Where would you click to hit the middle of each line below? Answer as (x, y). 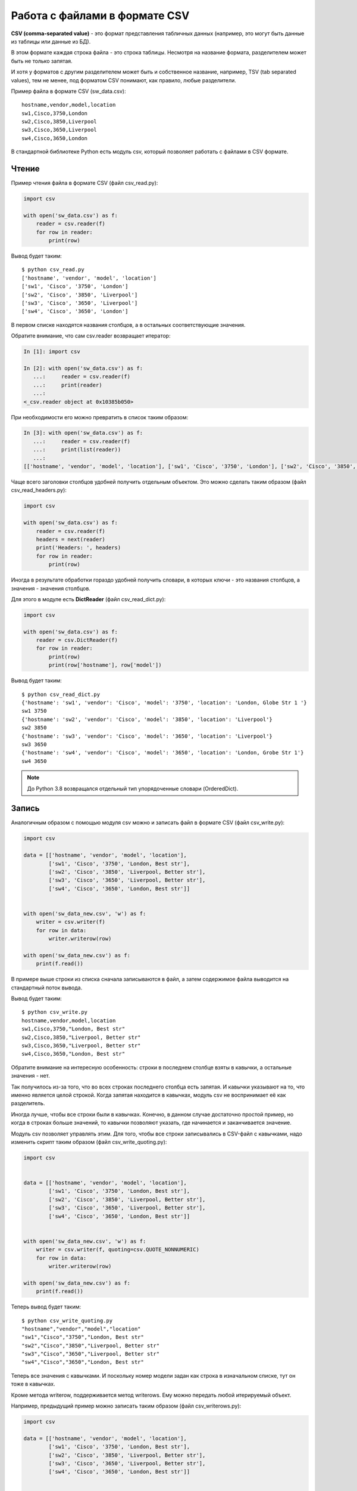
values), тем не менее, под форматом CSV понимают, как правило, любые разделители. (123, 80)
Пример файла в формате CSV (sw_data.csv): (68, 91)
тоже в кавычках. (33, 1384)
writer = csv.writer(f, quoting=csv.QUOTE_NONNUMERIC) (118, 1250)
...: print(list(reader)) (77, 450)
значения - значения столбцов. (51, 588)
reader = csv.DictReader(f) (77, 640)
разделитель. (28, 1103)
